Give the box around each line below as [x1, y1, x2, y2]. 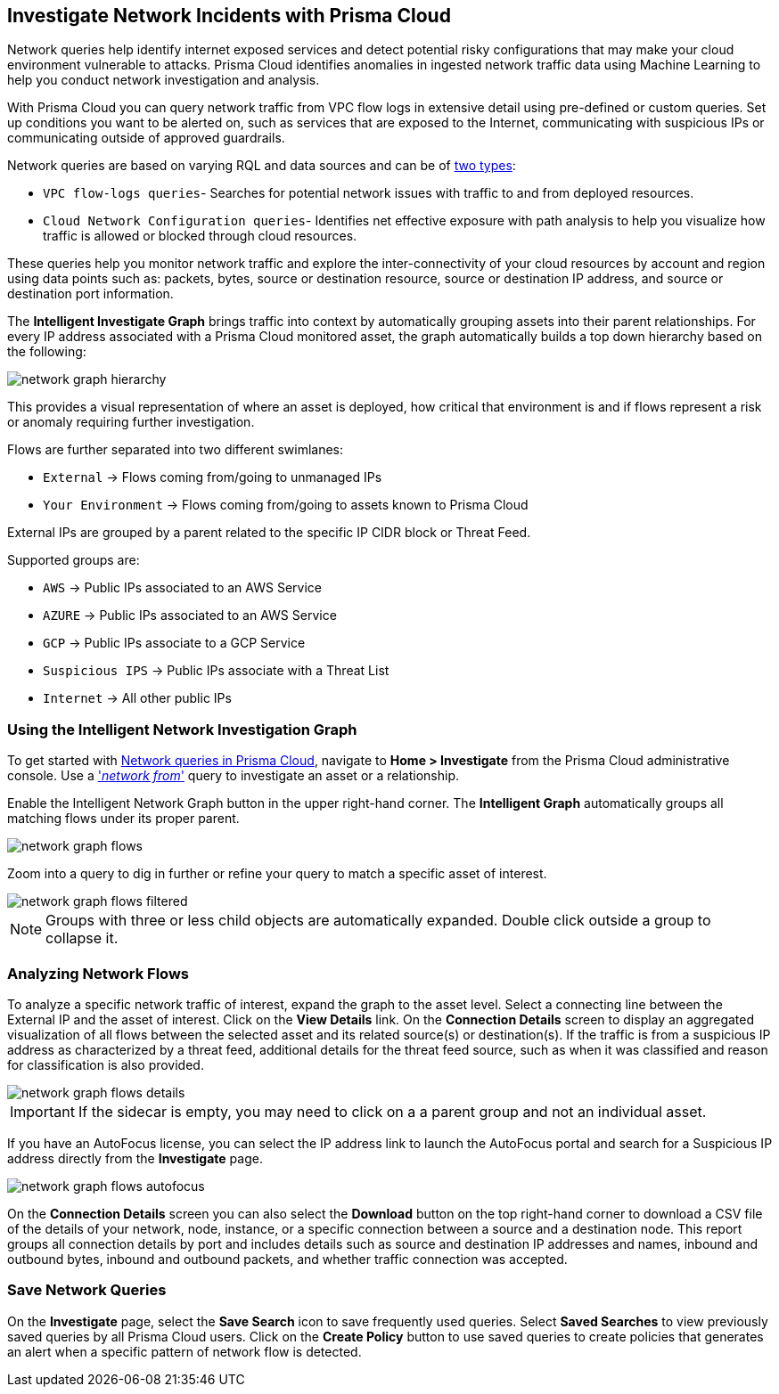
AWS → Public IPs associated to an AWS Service [43, 580, 322, 596]
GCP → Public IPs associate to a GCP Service [43, 635, 306, 651]
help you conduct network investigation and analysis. [7, 72, 320, 88]
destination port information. [7, 286, 174, 302]
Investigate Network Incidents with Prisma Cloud [7, 4, 451, 27]
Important [10, 1102, 75, 1121]
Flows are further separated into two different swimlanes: [7, 442, 344, 458]
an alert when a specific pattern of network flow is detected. [7, 1343, 362, 1359]
